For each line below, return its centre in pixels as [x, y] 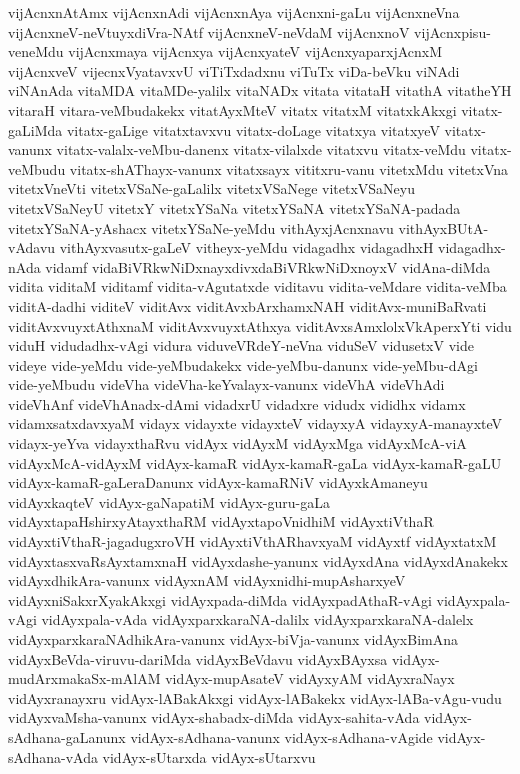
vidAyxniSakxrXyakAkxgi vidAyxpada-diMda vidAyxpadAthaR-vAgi [220, 599]
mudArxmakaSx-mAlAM [84, 678]
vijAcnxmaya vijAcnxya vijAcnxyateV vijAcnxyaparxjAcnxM [255, 51]
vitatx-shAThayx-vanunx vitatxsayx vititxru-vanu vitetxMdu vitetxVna [289, 168]
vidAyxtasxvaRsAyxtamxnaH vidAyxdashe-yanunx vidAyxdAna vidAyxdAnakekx [258, 560]
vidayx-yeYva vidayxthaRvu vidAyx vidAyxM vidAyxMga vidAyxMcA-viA [237, 443]
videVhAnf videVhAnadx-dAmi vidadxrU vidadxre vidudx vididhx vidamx [237, 403]
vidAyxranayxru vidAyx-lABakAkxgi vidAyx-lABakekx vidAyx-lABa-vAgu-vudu [255, 697]
